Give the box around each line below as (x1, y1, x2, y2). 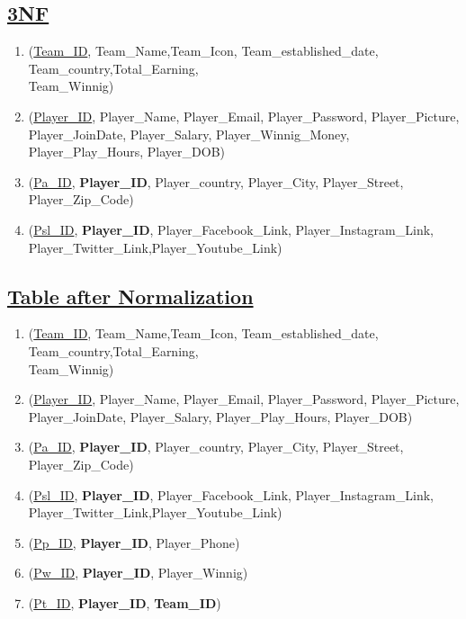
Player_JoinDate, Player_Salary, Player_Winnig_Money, (28, 124, 350, 143)
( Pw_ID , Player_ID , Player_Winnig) (28, 563, 248, 582)
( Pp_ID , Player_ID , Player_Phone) (28, 533, 240, 552)
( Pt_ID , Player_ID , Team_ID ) (28, 593, 221, 612)
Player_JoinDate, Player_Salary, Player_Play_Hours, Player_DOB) (28, 407, 413, 426)
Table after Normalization (7, 282, 254, 309)
